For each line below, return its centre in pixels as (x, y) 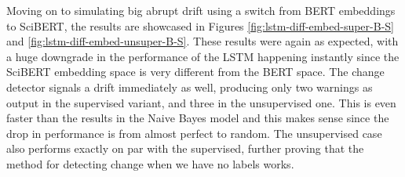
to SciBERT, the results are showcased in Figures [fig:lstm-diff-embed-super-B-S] (200, 25)
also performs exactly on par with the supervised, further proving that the (185, 148)
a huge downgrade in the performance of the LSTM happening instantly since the (203, 56)
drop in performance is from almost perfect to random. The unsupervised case (194, 133)
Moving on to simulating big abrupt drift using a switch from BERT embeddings (201, 10)
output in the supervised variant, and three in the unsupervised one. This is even (201, 102)
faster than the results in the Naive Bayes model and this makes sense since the (198, 118)
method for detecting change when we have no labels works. (150, 163)
